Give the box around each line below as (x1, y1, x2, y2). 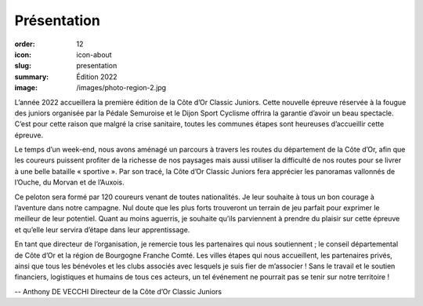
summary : (14, 71, 49, 82)
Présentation (14, 12, 101, 29)
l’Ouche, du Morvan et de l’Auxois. (14, 177, 125, 188)
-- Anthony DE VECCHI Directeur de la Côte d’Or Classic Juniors (14, 286, 222, 296)
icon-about (76, 49, 113, 59)
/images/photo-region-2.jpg (76, 83, 167, 93)
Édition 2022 (76, 71, 117, 82)
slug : (14, 61, 31, 71)
